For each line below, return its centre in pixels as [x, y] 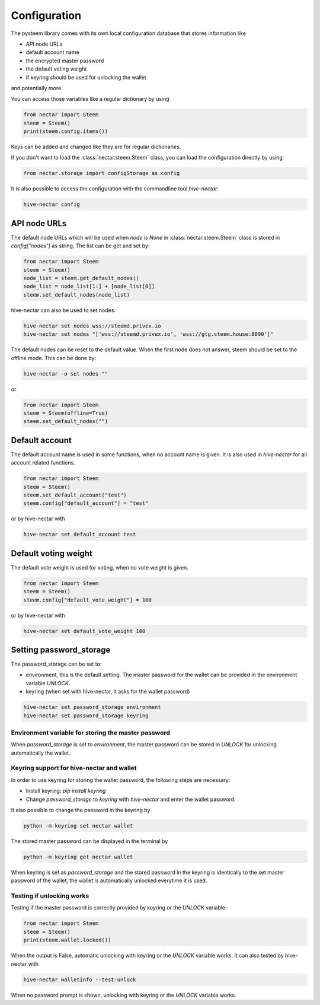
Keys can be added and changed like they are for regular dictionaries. [96, 147]
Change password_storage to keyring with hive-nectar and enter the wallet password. [131, 799]
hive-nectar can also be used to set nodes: [63, 310]
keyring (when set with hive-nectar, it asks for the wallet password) [108, 692]
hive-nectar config [52, 204]
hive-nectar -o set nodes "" [66, 373]
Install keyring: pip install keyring [66, 791]
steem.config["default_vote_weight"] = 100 [88, 600]
